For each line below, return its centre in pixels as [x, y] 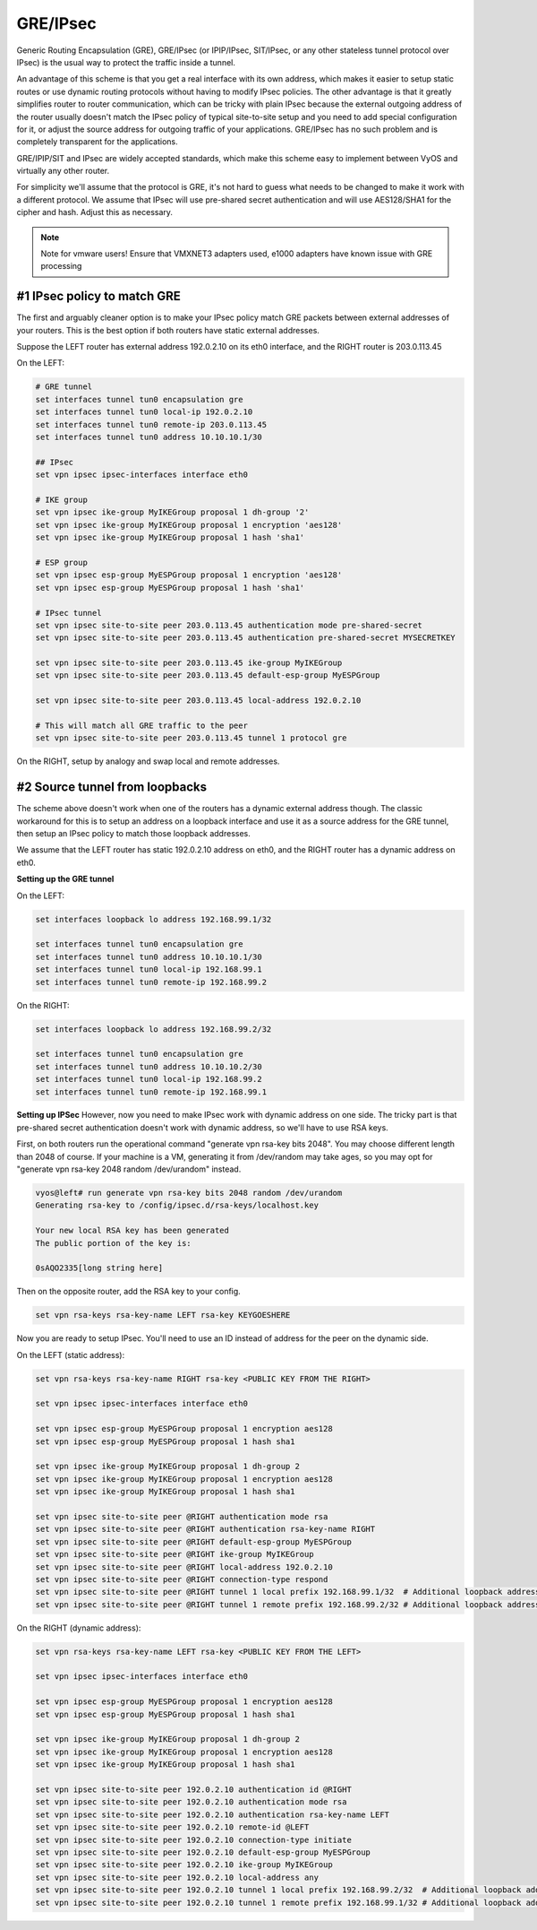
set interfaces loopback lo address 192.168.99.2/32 [153, 1029]
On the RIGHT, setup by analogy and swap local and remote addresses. [148, 761]
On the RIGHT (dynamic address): [79, 1628]
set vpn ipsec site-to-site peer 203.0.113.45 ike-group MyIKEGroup [189, 663]
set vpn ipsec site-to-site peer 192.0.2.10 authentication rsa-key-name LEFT [212, 1814]
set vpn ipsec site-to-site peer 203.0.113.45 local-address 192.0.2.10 [198, 701]
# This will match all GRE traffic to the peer [141, 726]
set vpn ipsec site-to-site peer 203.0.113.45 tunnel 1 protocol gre [191, 738]
